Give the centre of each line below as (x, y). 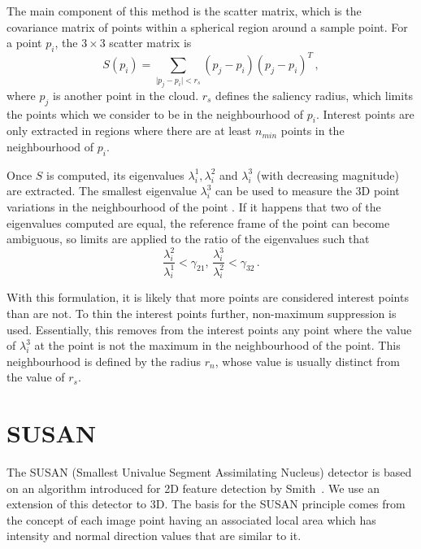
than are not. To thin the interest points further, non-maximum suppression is (202, 314)
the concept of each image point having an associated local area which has (191, 519)
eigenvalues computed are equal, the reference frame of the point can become (198, 222)
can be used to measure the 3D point (308, 191)
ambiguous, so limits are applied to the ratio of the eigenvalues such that (188, 239)
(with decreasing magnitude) (328, 174)
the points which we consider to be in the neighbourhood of (155, 113)
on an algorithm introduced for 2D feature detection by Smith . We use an (193, 488)
